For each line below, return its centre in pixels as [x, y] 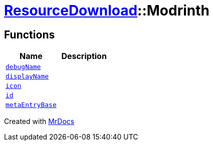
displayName [27, 76]
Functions [30, 34]
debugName [23, 67]
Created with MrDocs [39, 121]
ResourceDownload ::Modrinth [107, 10]
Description [84, 56]
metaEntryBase [31, 105]
